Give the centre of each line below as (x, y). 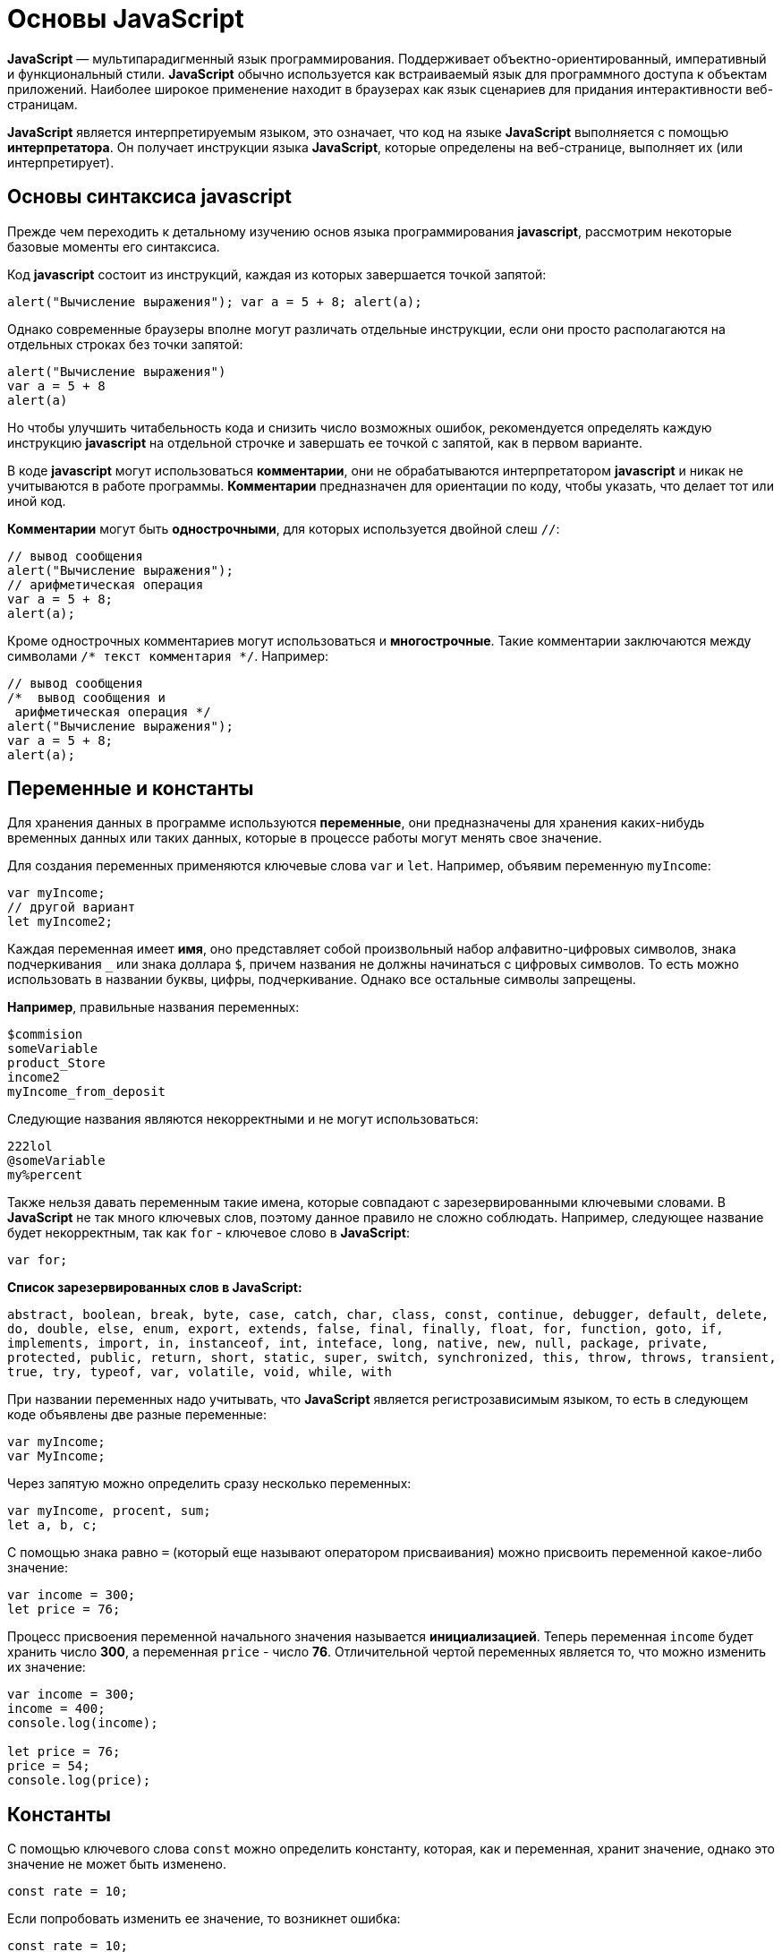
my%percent (45, 1175)
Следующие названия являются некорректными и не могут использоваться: (243, 1119)
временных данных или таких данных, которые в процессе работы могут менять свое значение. (305, 838)
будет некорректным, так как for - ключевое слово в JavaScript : (208, 1233)
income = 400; (56, 1709)
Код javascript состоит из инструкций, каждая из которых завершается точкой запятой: (277, 274)
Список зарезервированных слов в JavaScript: (155, 1288)
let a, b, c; (53, 1525)
